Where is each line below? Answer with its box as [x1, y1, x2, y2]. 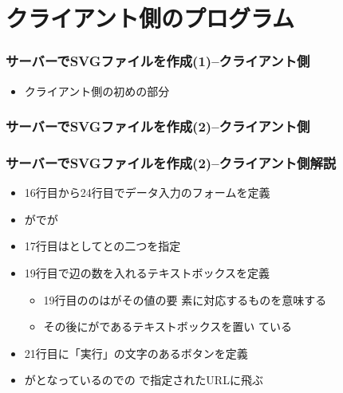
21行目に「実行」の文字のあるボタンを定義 [24, 344, 248, 361]
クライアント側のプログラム [6, 2, 295, 34]
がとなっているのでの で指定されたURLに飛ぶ [24, 371, 263, 388]
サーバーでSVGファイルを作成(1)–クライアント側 [6, 51, 310, 71]
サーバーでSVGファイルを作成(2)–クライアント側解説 [6, 152, 337, 172]
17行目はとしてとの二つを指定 [24, 238, 181, 254]
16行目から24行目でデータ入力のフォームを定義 [24, 184, 270, 201]
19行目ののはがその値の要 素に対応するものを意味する [43, 291, 327, 308]
